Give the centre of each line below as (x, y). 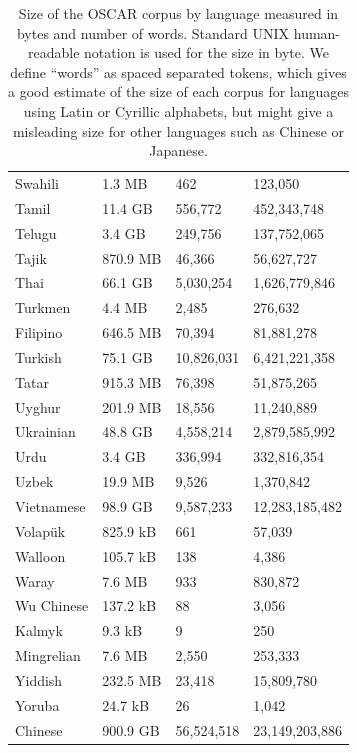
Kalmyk (39, 630)
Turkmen (43, 307)
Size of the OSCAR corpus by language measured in (178, 13)
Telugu (36, 232)
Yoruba (37, 704)
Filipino (39, 332)
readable (54, 52)
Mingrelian (48, 655)
